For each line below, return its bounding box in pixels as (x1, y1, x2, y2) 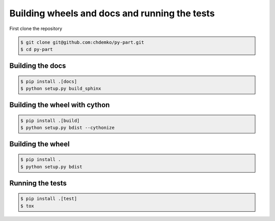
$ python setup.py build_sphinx (20, 86, 101, 91)
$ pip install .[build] (20, 118, 80, 123)
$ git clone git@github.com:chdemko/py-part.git (20, 39, 145, 45)
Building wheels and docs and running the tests (9, 8, 215, 19)
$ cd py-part (20, 46, 53, 52)
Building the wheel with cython (9, 101, 110, 109)
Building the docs (9, 62, 66, 70)
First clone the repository (9, 25, 63, 32)
